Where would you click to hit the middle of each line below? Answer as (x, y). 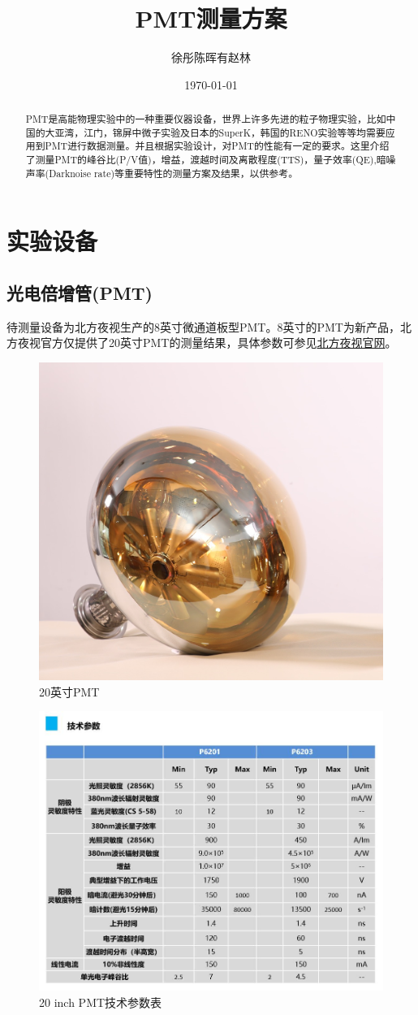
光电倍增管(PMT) (80, 292)
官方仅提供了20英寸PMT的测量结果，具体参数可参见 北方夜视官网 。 (218, 343)
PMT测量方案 (211, 18)
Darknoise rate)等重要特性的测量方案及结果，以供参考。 (174, 173)
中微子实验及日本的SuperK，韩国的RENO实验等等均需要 (259, 132)
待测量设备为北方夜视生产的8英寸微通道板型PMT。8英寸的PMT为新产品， (203, 326)
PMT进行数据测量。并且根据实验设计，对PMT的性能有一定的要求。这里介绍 (217, 146)
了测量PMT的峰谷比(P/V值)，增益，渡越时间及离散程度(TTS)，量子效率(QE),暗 (206, 160)
